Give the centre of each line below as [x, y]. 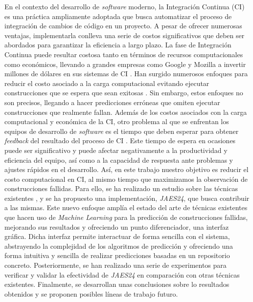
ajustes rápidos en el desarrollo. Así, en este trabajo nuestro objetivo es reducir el [126, 169]
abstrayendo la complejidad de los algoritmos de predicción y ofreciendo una [119, 246]
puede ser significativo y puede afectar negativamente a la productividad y [116, 150]
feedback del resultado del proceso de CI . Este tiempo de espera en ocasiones [120, 140]
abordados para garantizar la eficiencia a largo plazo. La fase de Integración [118, 45]
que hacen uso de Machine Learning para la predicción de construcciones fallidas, [126, 217]
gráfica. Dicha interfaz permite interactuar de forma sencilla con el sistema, [117, 236]
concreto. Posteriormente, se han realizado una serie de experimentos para [115, 265]
